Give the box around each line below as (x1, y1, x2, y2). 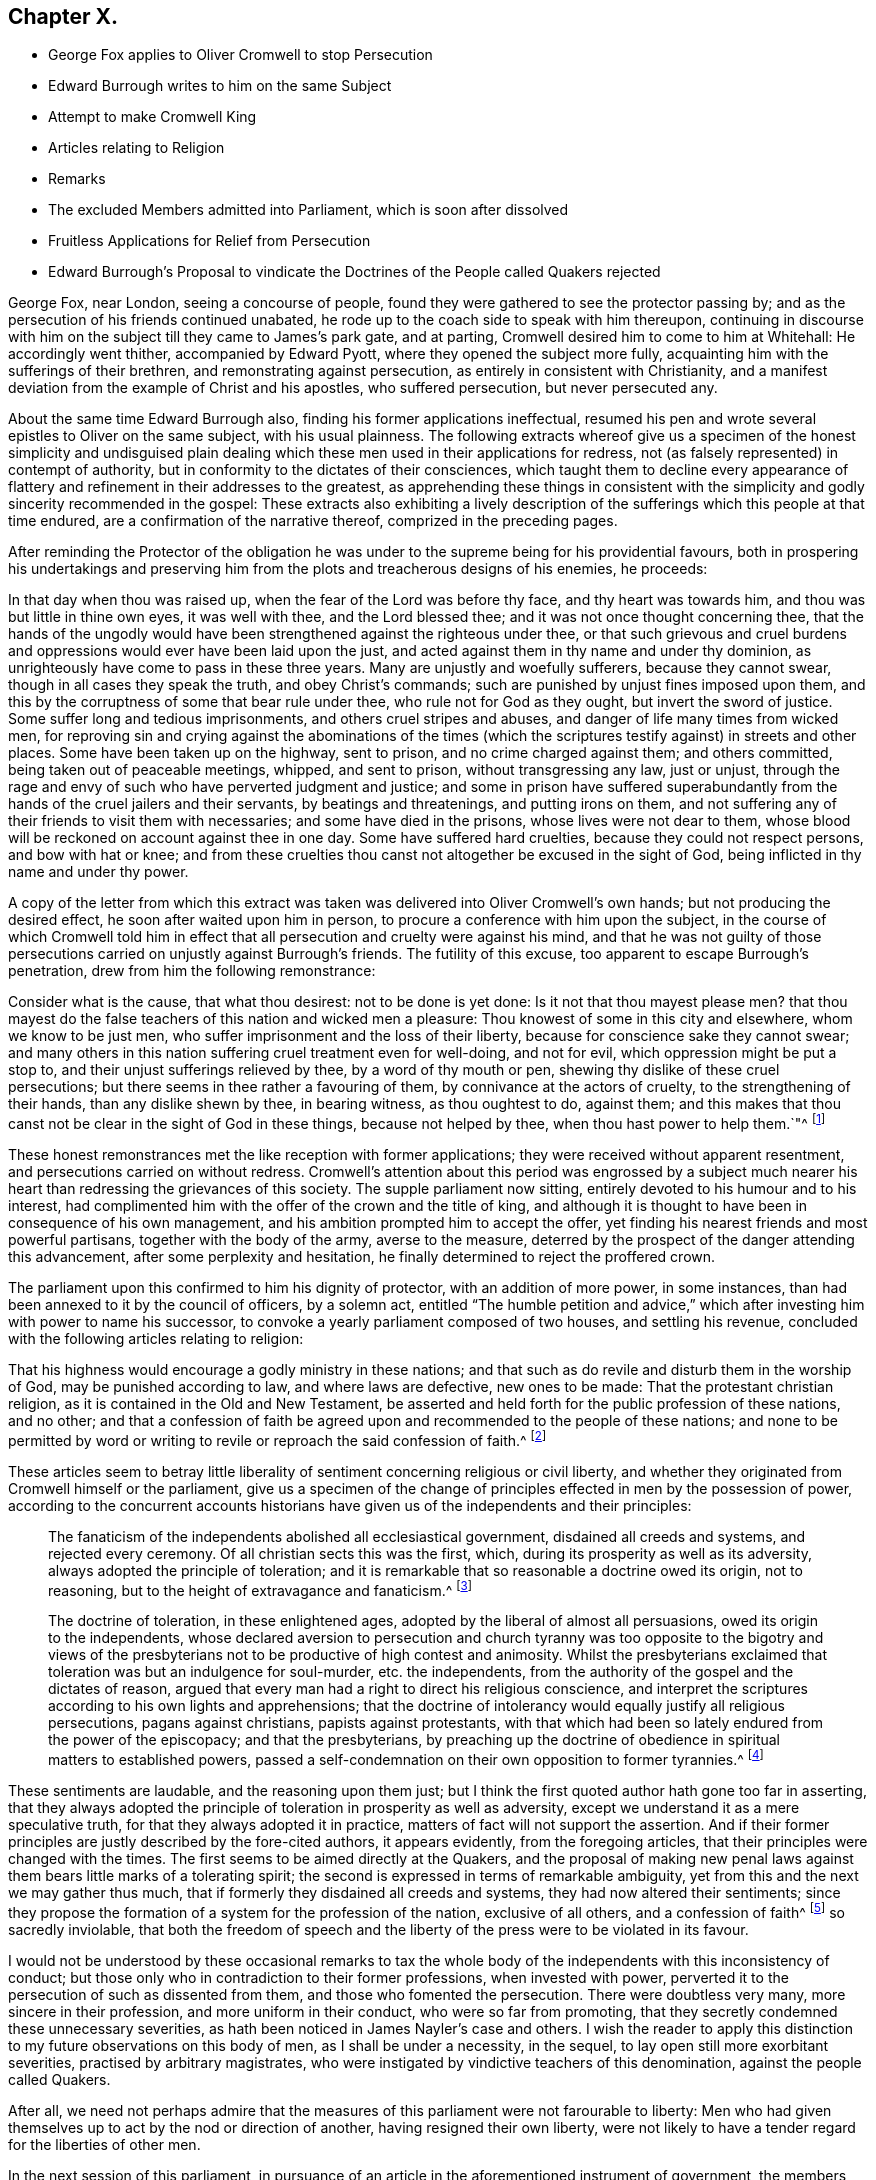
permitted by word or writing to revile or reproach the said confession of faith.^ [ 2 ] (8, 1429, 547, 1449)
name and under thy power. (8, 863, 189, 881)
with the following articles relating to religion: (8, 1330, 304, 1348)
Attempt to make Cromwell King (48, 108, 257, 126)
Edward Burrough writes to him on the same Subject (48, 77, 392, 95)
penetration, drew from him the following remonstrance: (8, 962, 376, 980)
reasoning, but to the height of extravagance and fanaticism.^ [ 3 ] (48, 1578, 472, 1599)
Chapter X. (8, 4, 119, 29)
